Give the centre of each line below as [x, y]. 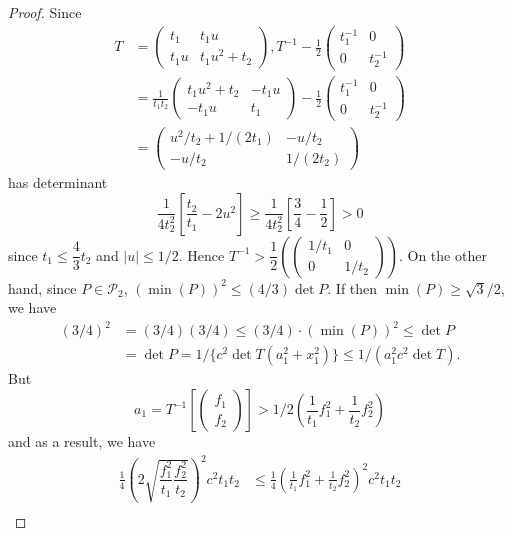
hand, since [42, 287]
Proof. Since [45, 12]
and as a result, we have [82, 441]
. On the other [442, 254]
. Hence [201, 254]
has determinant [58, 182]
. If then [352, 287]
